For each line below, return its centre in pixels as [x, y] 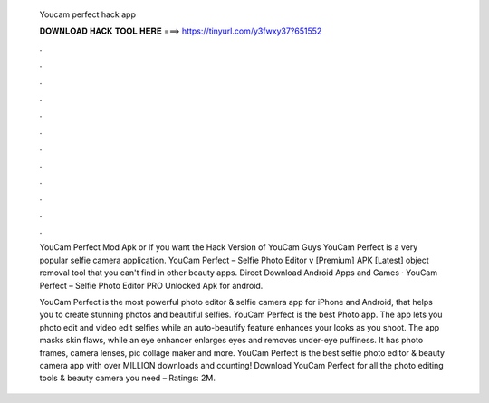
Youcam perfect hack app [87, 14]
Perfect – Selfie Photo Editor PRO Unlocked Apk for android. [151, 285]
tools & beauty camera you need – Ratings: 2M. [128, 378]
